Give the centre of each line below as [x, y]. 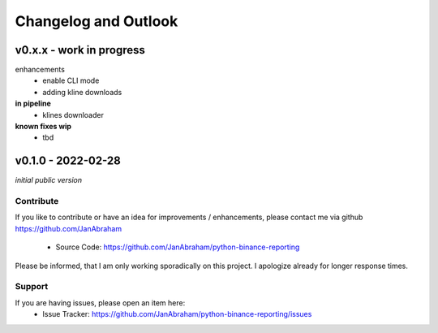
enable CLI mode [71, 80]
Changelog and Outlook [97, 21]
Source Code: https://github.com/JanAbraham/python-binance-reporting [178, 247]
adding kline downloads [82, 92]
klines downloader [73, 115]
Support [32, 287]
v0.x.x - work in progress [80, 50]
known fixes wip [43, 127]
